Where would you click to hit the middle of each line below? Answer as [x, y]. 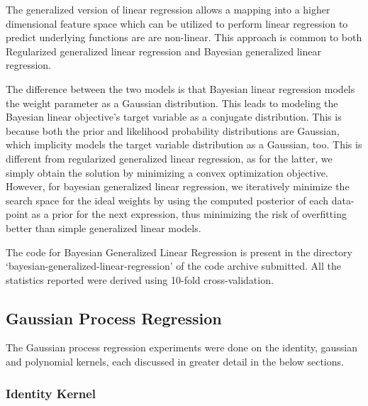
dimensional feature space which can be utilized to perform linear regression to [177, 23]
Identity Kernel [51, 393]
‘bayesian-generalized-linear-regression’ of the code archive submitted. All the [173, 266]
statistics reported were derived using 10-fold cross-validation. [140, 279]
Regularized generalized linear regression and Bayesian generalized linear [163, 51]
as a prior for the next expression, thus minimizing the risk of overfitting [189, 214]
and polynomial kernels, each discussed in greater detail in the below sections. [175, 362]
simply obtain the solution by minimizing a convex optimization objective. [167, 172]
